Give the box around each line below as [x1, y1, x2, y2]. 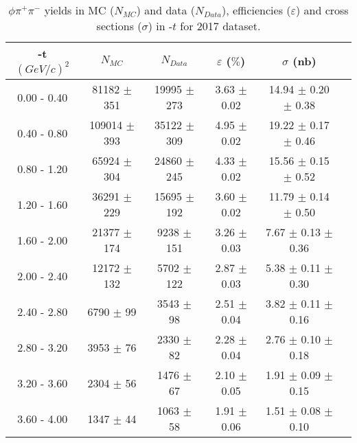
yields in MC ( [44, 2, 115, 18]
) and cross [295, 2, 349, 18]
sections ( [96, 18, 142, 34]
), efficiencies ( [222, 2, 291, 18]
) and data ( [136, 2, 196, 18]
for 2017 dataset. [180, 18, 261, 34]
